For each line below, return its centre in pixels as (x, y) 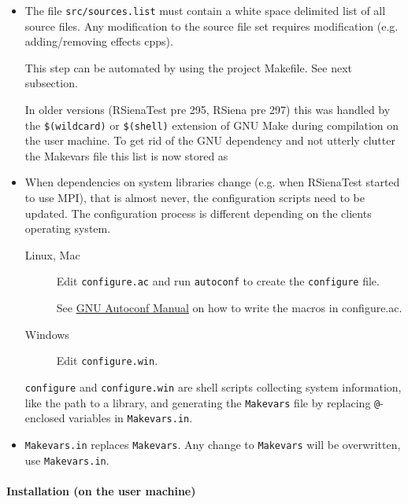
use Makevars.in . (67, 460)
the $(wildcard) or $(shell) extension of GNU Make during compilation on (212, 125)
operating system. (68, 228)
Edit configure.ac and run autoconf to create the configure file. (218, 281)
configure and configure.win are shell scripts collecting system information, (213, 386)
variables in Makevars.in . (131, 418)
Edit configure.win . (107, 361)
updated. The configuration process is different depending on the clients (198, 213)
